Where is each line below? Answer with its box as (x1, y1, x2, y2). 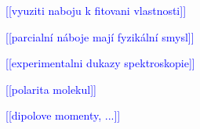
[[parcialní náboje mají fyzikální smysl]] (5, 28, 195, 45)
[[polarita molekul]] (5, 81, 96, 97)
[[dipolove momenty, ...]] (5, 107, 121, 124)
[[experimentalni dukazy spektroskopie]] (5, 55, 195, 71)
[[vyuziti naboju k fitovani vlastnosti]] (5, 2, 187, 18)
